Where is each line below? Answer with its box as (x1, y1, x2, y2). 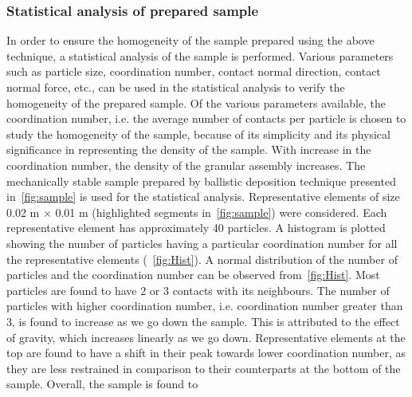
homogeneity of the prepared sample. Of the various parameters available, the (6, 94, 386, 111)
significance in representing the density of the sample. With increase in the (6, 141, 371, 158)
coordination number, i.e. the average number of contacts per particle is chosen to (6, 110, 406, 127)
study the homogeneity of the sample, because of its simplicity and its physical (6, 125, 390, 142)
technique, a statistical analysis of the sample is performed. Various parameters (6, 47, 394, 64)
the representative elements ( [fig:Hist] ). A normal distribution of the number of (6, 250, 398, 267)
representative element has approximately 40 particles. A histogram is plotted (6, 219, 386, 236)
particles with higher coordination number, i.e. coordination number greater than (6, 297, 403, 314)
